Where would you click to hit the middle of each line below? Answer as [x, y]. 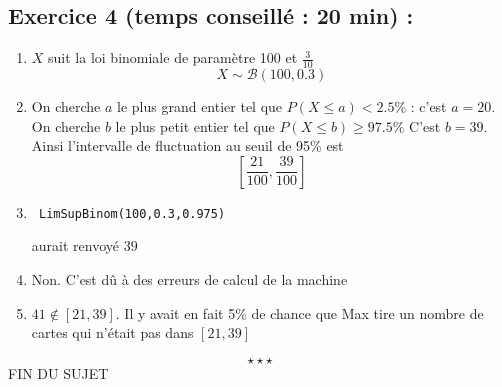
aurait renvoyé [75, 245]
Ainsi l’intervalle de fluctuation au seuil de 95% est [187, 145]
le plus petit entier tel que [195, 125]
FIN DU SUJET [58, 372]
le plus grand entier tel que [200, 106]
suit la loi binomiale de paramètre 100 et [173, 57]
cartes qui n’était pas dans [112, 332]
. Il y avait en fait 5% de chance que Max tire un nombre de [299, 312]
